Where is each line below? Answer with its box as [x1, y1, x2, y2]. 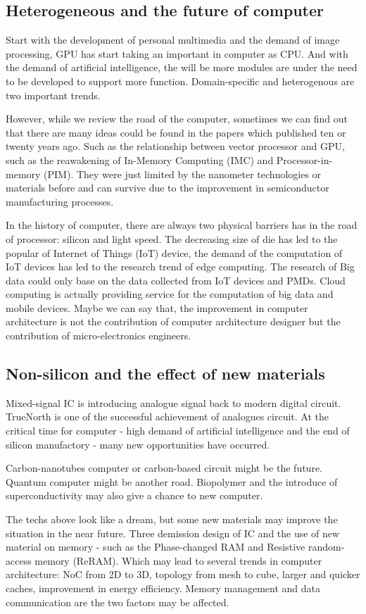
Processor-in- [276, 152, 333, 167]
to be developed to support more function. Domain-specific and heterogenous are [6, 73, 355, 88]
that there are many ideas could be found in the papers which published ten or [6, 125, 346, 139]
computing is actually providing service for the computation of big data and [6, 287, 334, 301]
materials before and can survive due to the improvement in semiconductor [6, 180, 329, 195]
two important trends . [6, 87, 101, 102]
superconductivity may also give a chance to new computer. [6, 488, 263, 503]
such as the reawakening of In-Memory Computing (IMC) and [6, 152, 274, 167]
